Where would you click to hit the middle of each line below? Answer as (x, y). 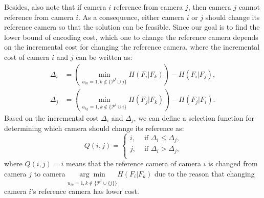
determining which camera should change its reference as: (94, 128)
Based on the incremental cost (51, 117)
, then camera (210, 7)
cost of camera (27, 57)
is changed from (233, 163)
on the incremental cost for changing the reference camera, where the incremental (132, 47)
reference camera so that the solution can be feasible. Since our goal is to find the (132, 27)
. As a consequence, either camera (131, 17)
